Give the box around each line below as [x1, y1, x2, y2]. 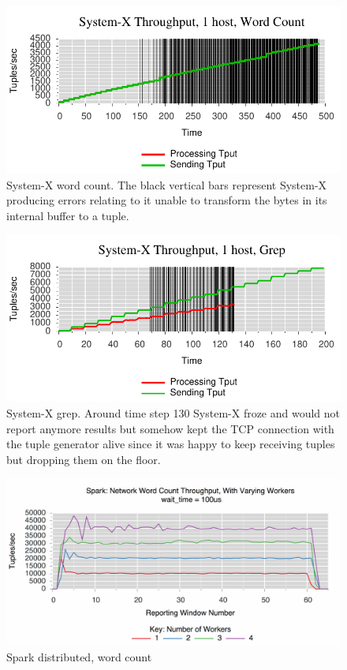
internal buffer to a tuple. [6, 207, 129, 223]
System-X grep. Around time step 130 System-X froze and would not [6, 404, 341, 421]
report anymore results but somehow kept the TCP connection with [6, 420, 334, 436]
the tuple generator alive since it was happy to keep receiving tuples [6, 436, 335, 452]
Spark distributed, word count [6, 648, 152, 664]
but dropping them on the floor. [6, 451, 161, 467]
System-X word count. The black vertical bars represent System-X [6, 176, 327, 193]
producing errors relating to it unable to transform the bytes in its [6, 192, 327, 208]
